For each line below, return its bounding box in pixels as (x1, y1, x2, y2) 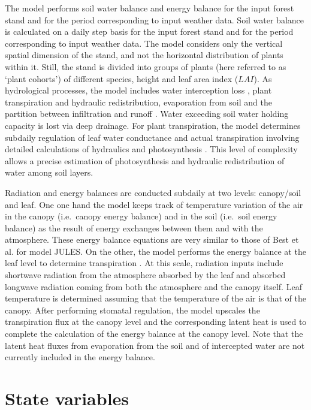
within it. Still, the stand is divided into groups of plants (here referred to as (5, 60, 286, 73)
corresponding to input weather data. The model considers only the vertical (5, 37, 283, 49)
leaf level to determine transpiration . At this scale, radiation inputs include (5, 257, 283, 269)
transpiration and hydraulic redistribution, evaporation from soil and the (5, 95, 272, 108)
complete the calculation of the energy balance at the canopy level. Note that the (5, 327, 303, 340)
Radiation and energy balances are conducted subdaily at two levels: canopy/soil (5, 186, 301, 198)
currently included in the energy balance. (5, 351, 155, 363)
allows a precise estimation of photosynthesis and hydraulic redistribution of (5, 154, 285, 167)
